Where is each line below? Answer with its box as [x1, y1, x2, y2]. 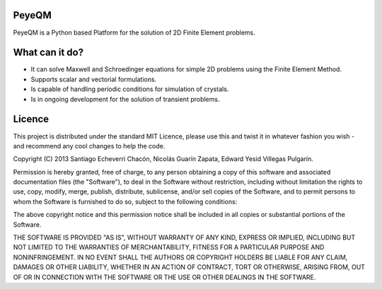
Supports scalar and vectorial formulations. [30, 75, 157, 83]
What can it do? [13, 47, 84, 59]
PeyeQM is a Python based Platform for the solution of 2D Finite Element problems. [13, 28, 256, 37]
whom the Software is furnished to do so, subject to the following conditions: [13, 197, 238, 206]
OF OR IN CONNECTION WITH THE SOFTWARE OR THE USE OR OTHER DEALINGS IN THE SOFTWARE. [13, 273, 316, 281]
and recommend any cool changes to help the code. [13, 141, 166, 150]
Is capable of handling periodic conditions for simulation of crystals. [30, 85, 229, 93]
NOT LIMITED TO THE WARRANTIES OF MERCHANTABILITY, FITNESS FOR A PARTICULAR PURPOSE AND [13, 243, 325, 252]
